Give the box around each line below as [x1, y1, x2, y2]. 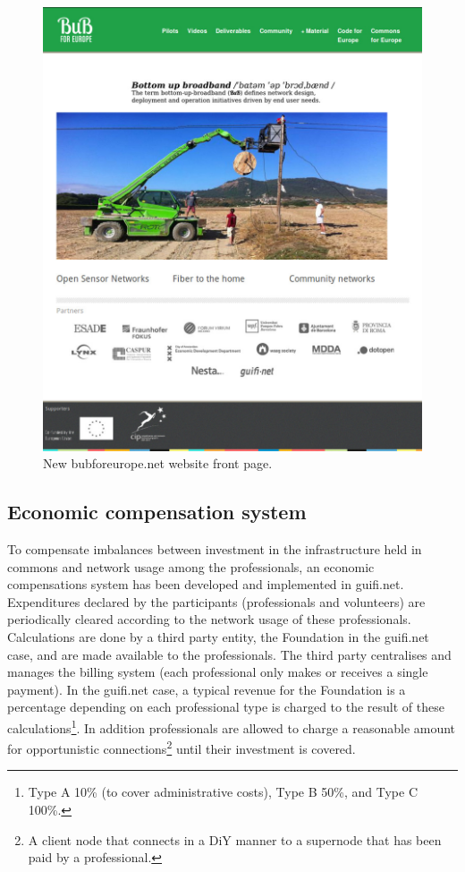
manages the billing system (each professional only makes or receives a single [7, 663, 428, 681]
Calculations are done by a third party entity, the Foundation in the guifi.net [7, 627, 429, 645]
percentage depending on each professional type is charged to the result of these [7, 697, 444, 716]
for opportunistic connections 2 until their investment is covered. [7, 737, 356, 757]
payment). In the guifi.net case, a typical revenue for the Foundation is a [7, 680, 406, 698]
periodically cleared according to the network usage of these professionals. [7, 610, 411, 628]
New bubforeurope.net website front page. [43, 454, 273, 473]
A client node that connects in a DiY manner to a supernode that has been [28, 830, 442, 849]
